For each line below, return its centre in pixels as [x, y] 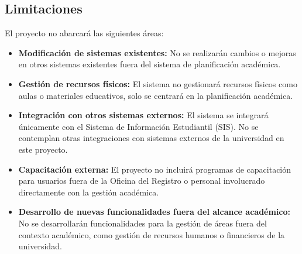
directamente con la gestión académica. [89, 192]
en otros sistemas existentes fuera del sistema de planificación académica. [150, 64]
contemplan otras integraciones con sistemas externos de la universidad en [151, 138]
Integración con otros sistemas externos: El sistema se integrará [143, 115]
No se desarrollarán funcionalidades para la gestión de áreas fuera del [143, 223]
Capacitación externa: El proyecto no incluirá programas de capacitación [155, 169]
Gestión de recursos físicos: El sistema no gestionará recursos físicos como [158, 83]
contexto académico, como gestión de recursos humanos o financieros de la [152, 234]
